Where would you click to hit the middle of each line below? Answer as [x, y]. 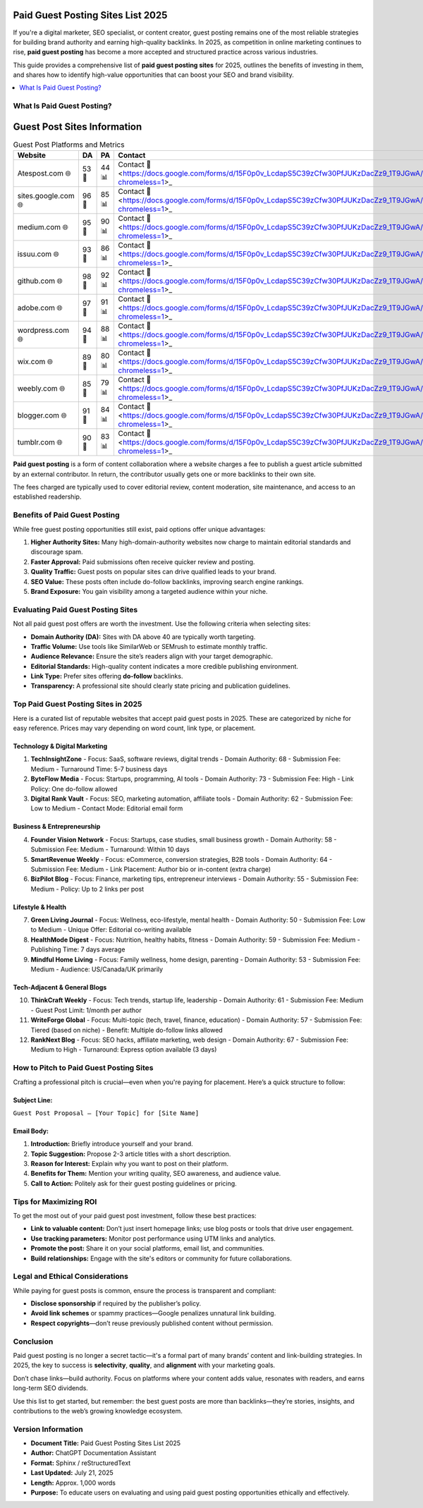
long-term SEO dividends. [50, 1388]
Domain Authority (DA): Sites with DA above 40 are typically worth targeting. [143, 637]
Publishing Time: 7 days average [78, 949]
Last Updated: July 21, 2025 [72, 1473]
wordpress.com [43, 330]
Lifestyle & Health [40, 907]
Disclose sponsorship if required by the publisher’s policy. [116, 1303]
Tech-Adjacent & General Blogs [60, 987]
